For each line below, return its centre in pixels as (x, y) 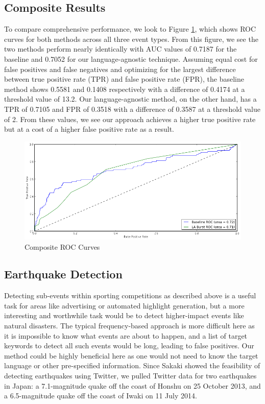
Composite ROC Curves (62, 246)
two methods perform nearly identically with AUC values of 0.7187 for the (121, 49)
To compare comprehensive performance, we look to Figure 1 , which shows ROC (130, 29)
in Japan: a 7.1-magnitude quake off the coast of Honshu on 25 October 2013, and (132, 385)
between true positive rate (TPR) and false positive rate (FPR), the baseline (124, 79)
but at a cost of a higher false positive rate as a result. (89, 129)
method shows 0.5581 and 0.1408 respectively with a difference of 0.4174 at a (125, 89)
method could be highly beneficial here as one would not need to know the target (131, 355)
